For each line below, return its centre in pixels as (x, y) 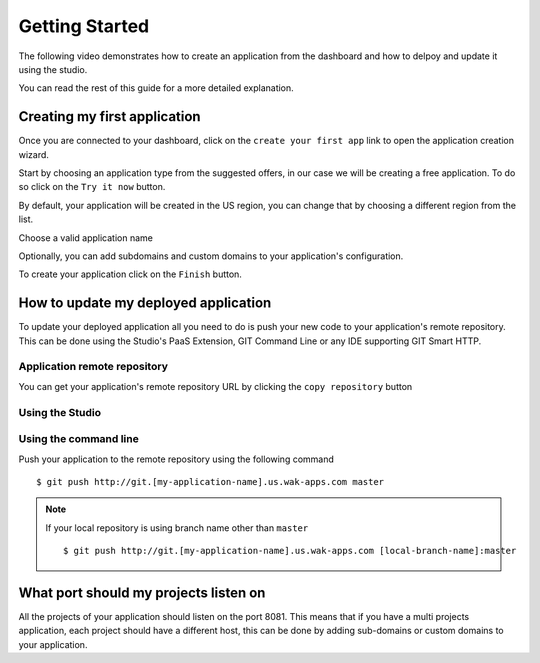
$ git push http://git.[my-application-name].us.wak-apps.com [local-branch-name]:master (290, 551)
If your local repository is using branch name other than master (177, 527)
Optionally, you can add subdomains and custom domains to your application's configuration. (211, 256)
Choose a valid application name (86, 237)
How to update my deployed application (145, 303)
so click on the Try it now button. (92, 187)
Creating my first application (109, 116)
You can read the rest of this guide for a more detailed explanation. (156, 88)
